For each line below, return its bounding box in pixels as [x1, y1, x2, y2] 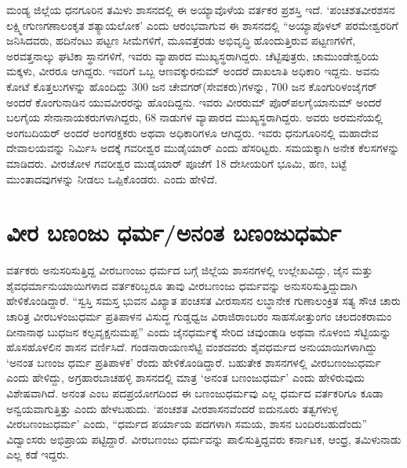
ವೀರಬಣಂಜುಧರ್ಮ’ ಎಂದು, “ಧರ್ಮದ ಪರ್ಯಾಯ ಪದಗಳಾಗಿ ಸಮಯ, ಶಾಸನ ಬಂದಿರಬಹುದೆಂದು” [6, 415, 367, 432]
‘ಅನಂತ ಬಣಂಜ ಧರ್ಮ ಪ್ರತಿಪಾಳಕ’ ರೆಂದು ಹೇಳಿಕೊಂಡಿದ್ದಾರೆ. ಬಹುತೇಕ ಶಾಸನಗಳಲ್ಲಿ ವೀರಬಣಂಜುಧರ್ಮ [6, 354, 381, 370]
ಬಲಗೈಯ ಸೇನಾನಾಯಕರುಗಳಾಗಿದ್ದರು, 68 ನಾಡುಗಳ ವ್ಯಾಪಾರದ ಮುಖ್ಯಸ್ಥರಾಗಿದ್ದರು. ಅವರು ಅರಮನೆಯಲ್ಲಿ [6, 109, 383, 125]
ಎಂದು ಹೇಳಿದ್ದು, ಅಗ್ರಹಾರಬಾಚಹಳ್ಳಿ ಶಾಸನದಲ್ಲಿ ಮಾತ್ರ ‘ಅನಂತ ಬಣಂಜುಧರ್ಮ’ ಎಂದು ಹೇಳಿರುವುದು [6, 369, 365, 386]
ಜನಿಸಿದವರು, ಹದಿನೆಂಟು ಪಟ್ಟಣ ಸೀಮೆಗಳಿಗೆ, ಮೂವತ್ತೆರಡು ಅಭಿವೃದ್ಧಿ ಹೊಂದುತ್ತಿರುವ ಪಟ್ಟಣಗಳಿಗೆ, [6, 32, 356, 49]
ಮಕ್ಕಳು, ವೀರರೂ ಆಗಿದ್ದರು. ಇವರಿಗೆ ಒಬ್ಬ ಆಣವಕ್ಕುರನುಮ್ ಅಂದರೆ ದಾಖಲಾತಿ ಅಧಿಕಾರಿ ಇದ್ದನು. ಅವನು [6, 63, 380, 79]
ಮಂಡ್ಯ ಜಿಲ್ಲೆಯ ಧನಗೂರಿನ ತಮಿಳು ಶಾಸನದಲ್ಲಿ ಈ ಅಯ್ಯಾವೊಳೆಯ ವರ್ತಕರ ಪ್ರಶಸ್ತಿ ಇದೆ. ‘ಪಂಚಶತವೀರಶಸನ [6, 2, 395, 17]
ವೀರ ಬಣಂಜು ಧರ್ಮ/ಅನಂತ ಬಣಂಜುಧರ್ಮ [6, 216, 341, 249]
